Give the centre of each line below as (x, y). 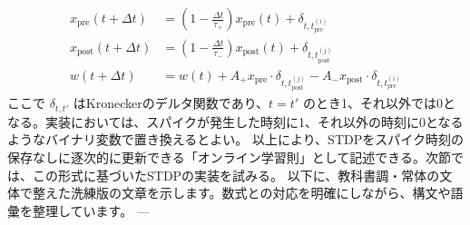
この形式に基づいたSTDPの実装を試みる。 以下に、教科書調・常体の (236, 175)
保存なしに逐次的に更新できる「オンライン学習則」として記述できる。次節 (230, 157)
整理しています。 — (91, 210)
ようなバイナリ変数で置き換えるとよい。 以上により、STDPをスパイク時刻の (235, 139)
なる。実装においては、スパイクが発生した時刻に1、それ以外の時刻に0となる (235, 121)
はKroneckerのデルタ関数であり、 (171, 103)
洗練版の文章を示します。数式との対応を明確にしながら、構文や (260, 193)
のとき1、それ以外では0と (379, 103)
